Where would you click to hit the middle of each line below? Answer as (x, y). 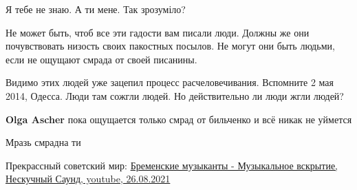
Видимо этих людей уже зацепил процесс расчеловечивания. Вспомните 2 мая (170, 82)
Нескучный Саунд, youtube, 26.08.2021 (88, 179)
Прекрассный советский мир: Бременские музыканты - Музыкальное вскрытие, (172, 165)
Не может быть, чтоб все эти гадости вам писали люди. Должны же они (158, 32)
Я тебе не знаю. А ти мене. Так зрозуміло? (96, 9)
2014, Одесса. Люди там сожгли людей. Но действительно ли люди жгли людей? (175, 95)
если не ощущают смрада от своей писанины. (101, 59)
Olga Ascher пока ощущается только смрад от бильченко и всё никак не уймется (179, 119)
